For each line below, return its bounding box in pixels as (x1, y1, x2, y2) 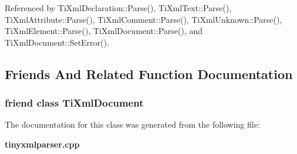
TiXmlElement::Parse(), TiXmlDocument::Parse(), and (5, 25, 203, 37)
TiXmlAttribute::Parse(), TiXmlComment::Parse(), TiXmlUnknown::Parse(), (5, 13, 282, 25)
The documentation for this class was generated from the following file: (5, 118, 260, 131)
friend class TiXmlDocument (5, 95, 144, 110)
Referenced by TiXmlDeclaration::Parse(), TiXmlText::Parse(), (5, 2, 232, 13)
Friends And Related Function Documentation (5, 64, 293, 83)
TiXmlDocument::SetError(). (5, 36, 109, 48)
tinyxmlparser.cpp (5, 138, 80, 150)
